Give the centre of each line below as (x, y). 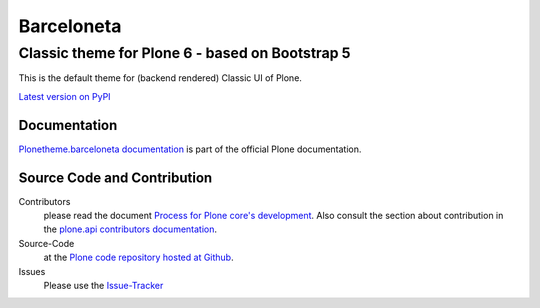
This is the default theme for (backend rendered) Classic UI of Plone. (160, 78)
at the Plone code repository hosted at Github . (138, 257)
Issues (32, 271)
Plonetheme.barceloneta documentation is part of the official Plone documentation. (190, 149)
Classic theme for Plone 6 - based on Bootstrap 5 (184, 53)
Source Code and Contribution (115, 177)
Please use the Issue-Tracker (103, 285)
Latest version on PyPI (64, 96)
